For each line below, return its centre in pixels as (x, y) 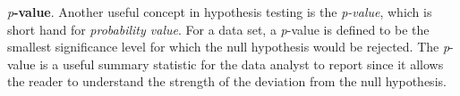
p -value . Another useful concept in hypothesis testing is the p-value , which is (220, 12)
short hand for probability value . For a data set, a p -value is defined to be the (218, 29)
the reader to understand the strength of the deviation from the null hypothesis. (227, 81)
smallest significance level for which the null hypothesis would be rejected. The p (229, 47)
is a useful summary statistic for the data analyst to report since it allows (242, 64)
